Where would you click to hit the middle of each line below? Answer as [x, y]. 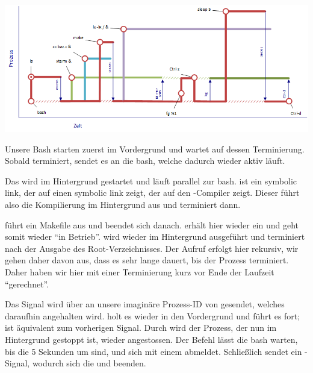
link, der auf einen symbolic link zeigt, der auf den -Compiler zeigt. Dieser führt [152, 193]
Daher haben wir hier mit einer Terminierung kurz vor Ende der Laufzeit [140, 272]
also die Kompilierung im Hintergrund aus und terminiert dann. [123, 205]
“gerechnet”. [27, 284]
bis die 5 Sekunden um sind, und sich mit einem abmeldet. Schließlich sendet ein [153, 351]
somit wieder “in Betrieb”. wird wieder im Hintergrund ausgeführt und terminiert [155, 237]
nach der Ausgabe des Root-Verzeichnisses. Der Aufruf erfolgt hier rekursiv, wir [152, 248]
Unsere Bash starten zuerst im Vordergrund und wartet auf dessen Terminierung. [155, 149]
